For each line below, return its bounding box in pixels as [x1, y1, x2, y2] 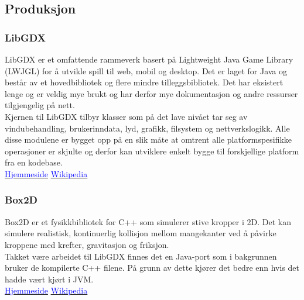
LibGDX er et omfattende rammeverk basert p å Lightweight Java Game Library [5, 53, 293, 65]
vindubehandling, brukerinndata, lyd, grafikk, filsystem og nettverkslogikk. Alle [5, 122, 290, 134]
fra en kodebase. [5, 156, 63, 168]
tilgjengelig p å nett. [5, 99, 75, 111]
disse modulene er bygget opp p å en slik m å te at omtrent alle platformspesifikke [5, 133, 292, 146]
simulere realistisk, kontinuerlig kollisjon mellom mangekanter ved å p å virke [5, 227, 276, 239]
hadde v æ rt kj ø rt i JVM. [5, 273, 94, 285]
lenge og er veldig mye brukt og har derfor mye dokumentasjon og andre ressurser [5, 87, 298, 99]
